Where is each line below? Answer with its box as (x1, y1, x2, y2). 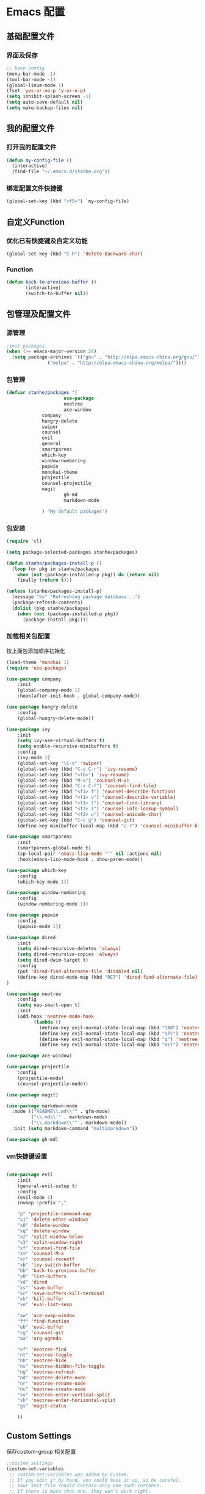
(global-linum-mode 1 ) (6, 82, 64, 88)
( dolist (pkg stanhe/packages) (12, 605, 92, 611)
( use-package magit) (6, 1092, 59, 1098)
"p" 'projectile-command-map (17, 1211, 92, 1217)
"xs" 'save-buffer (17, 1284, 64, 1291)
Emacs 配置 (6, 5, 65, 19)
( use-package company (6, 676, 62, 682)
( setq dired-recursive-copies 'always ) (17, 951, 119, 957)
